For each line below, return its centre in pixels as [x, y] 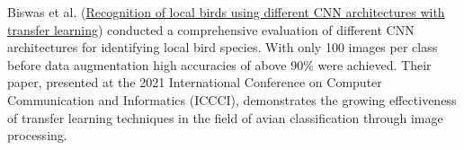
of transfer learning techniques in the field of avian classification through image [225, 117]
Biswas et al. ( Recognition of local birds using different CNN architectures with [226, 12]
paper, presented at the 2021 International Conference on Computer [195, 82]
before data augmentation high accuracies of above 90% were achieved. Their [219, 64]
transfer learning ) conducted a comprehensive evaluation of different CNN [211, 29]
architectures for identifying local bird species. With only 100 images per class [223, 47]
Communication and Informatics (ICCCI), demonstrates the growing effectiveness [232, 99]
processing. [37, 135]
